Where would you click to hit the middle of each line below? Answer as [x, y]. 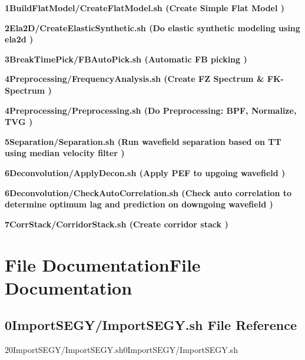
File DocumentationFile [103, 264]
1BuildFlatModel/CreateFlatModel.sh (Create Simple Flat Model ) [145, 8]
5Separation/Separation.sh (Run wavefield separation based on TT [143, 141]
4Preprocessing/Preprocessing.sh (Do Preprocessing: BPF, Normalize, [151, 110]
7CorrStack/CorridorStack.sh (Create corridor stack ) [117, 224]
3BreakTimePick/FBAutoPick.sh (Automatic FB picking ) [126, 59]
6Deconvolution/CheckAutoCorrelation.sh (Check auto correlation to [148, 192]
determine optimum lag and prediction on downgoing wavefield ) [139, 204]
